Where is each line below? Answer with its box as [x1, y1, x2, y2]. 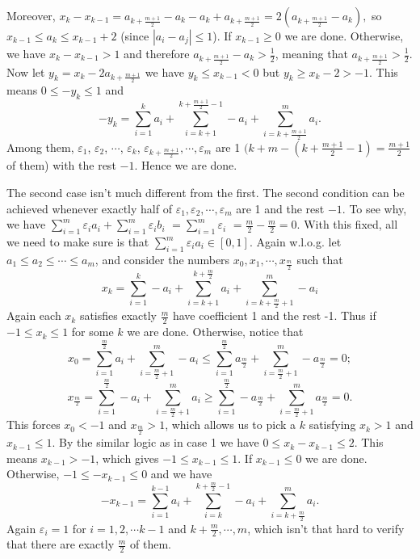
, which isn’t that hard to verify [247, 519, 405, 536]
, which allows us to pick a [165, 416, 296, 433]
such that [296, 250, 343, 267]
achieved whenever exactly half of [6, 200, 172, 216]
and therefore [124, 45, 190, 61]
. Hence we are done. [134, 157, 237, 174]
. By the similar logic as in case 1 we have [52, 434, 259, 451]
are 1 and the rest [236, 200, 325, 216]
